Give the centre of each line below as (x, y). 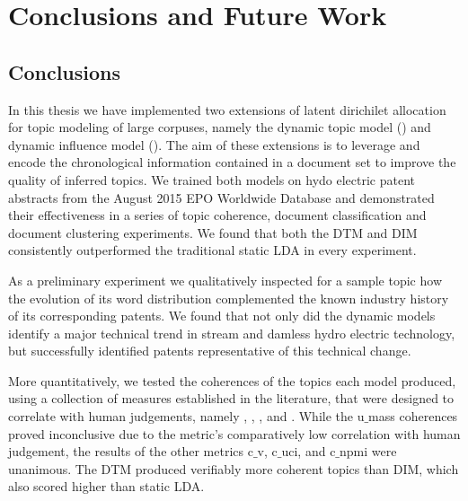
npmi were (368, 451)
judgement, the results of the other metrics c (131, 451)
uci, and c (309, 451)
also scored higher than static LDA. (106, 486)
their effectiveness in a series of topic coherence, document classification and (217, 215)
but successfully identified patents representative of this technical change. (210, 351)
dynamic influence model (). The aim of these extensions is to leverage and (214, 144)
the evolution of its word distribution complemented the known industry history (229, 298)
